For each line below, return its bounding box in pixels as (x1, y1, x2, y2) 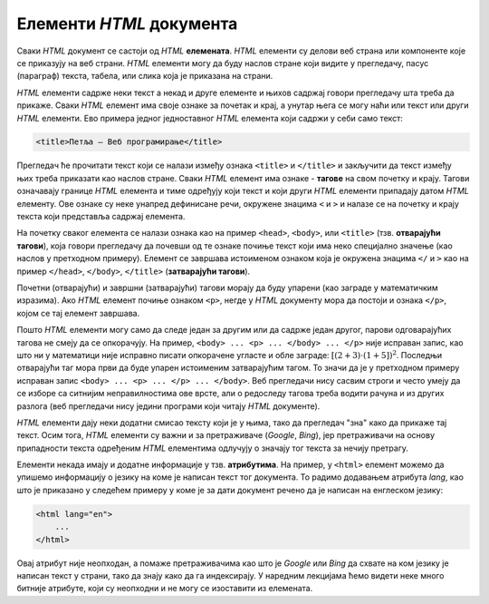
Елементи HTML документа (16, 14, 238, 34)
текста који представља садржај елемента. (16, 211, 186, 222)
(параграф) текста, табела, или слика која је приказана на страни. (16, 71, 273, 82)
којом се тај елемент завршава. (16, 307, 140, 318)
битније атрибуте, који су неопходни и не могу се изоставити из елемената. (16, 583, 313, 594)
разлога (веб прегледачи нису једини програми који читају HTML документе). (16, 400, 321, 412)
